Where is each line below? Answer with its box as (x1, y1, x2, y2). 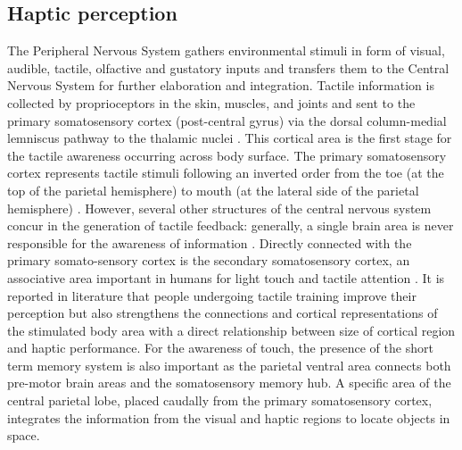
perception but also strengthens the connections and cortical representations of (7, 304, 438, 322)
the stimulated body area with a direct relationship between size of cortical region (7, 321, 456, 339)
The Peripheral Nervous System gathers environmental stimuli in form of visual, (7, 41, 445, 60)
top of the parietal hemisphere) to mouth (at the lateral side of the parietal (7, 180, 419, 199)
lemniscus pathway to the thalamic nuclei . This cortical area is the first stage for (7, 129, 452, 147)
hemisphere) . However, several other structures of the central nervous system (7, 198, 432, 217)
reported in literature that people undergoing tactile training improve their (7, 286, 417, 304)
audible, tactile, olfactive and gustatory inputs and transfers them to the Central (7, 58, 450, 77)
